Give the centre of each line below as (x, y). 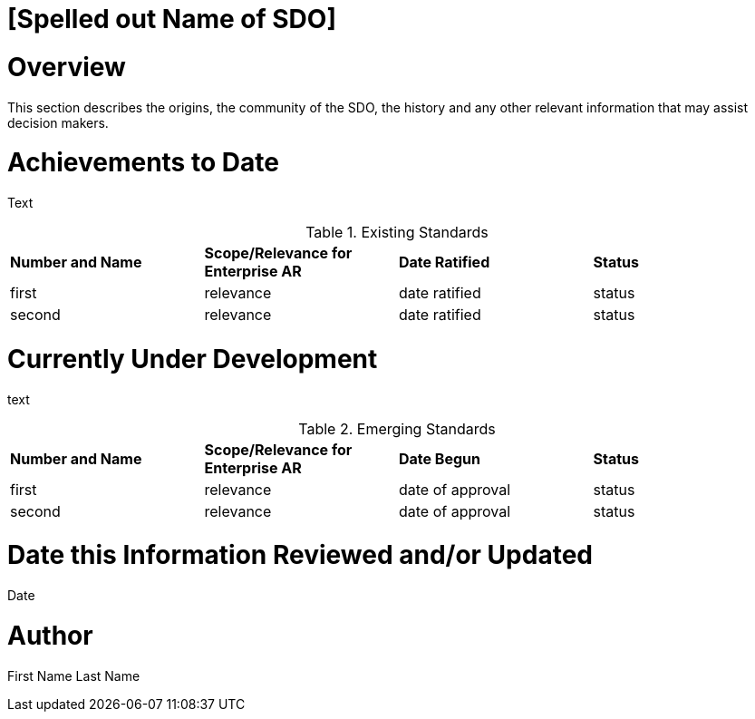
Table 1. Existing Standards (397, 232)
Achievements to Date (143, 163)
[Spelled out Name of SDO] (172, 19)
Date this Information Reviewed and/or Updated (300, 555)
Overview (67, 67)
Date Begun (440, 458)
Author (50, 635)
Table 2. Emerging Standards (397, 428)
